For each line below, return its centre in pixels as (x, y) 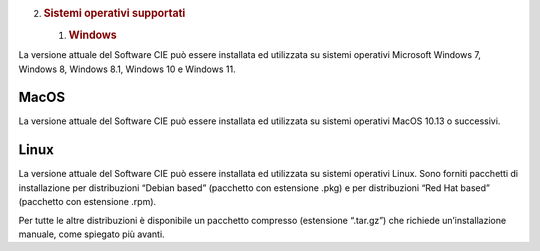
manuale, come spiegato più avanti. (91, 234)
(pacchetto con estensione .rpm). (87, 202)
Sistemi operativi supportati (114, 13)
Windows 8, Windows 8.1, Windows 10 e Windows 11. (127, 69)
